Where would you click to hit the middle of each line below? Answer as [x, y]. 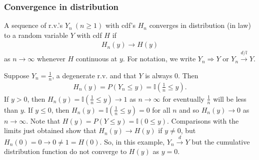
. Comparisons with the [203, 120]
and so [189, 109]
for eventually [183, 98]
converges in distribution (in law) [200, 25]
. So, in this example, [132, 141]
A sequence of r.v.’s [33, 25]
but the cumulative [221, 141]
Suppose [17, 75]
